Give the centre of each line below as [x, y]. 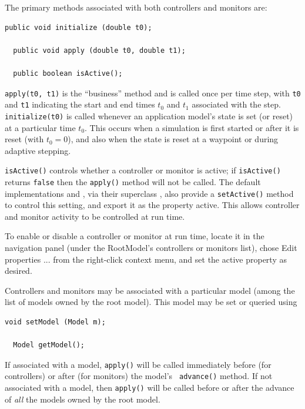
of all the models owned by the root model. [83, 399]
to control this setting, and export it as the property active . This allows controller [152, 205]
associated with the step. [236, 104]
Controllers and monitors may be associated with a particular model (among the [150, 290]
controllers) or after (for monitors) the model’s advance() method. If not [139, 376]
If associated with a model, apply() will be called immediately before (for [138, 364]
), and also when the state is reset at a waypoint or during [173, 139]
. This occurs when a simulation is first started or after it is [192, 127]
